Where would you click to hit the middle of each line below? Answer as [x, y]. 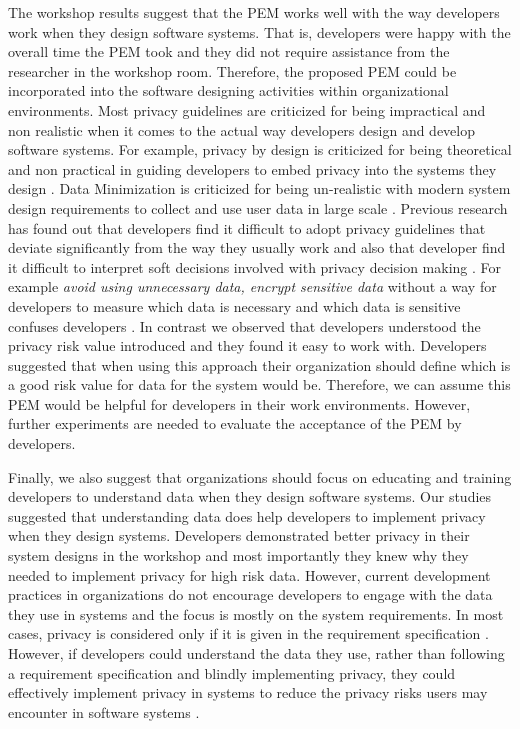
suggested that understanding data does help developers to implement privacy [247, 515]
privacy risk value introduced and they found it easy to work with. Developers [247, 345]
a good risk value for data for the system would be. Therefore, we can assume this [259, 384]
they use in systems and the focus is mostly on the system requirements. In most [256, 613]
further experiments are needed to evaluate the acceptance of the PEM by [235, 423]
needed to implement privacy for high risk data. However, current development [249, 574]
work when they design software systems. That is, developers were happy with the [259, 31]
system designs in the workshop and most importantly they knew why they [238, 555]
